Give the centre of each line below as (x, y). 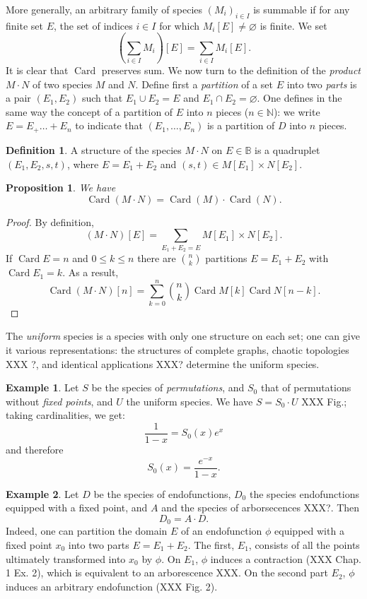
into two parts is (322, 84)
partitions (226, 258)
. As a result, (91, 272)
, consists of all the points (304, 544)
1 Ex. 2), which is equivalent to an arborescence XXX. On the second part (167, 573)
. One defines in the (299, 98)
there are (157, 258)
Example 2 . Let (42, 493)
